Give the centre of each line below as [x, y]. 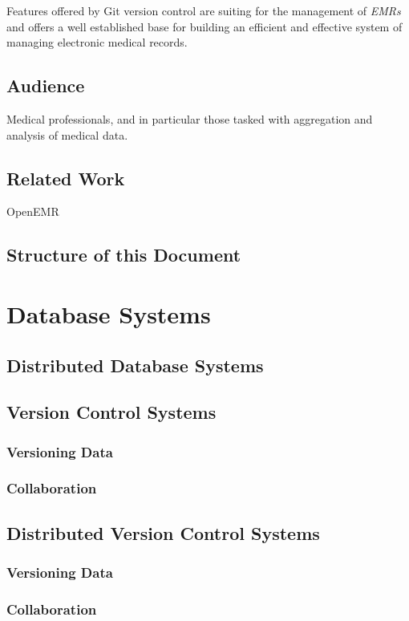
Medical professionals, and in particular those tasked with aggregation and [190, 118]
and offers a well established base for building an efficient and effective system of [204, 26]
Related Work [66, 178]
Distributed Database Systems [135, 365]
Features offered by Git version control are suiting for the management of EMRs [204, 10]
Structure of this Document [124, 255]
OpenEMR [33, 211]
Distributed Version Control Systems [163, 532]
